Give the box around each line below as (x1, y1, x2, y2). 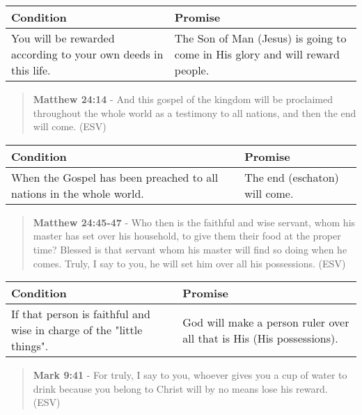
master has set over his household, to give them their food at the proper (33, 228, 341, 243)
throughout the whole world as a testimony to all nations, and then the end (33, 105, 356, 120)
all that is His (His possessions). (182, 329, 338, 346)
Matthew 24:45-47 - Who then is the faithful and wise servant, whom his (33, 214, 356, 229)
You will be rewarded (11, 30, 115, 46)
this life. (11, 62, 51, 78)
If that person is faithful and (11, 306, 150, 322)
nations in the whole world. (11, 185, 144, 201)
